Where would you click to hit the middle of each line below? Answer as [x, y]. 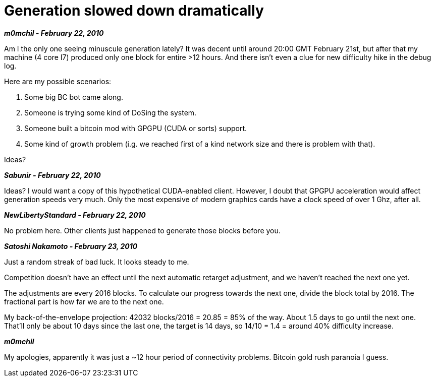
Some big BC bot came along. [74, 97]
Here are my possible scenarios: [58, 81]
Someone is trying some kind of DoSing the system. [111, 112]
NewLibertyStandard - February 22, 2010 [75, 215]
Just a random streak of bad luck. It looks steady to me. [97, 262]
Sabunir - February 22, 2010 [52, 175]
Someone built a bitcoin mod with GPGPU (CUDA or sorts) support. [136, 128]
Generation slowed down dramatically [134, 11]
